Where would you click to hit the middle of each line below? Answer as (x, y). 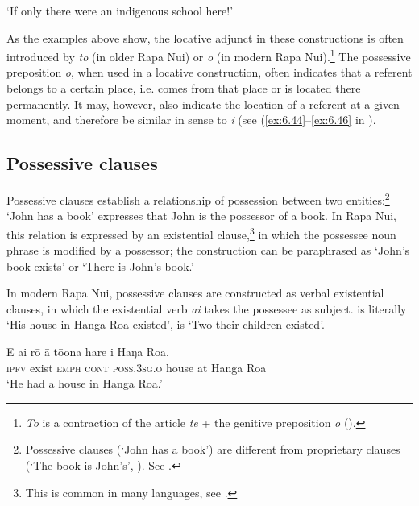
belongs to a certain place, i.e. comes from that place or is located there (184, 88)
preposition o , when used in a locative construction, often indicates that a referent (209, 72)
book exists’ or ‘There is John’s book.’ (100, 265)
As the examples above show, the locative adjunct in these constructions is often (205, 37)
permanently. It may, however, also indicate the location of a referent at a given (203, 104)
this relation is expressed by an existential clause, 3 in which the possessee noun (201, 233)
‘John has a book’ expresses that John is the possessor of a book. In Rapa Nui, (201, 216)
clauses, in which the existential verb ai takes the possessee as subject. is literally (207, 308)
